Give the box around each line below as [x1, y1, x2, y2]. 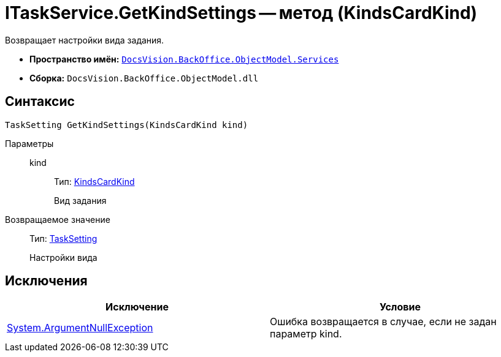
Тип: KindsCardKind [54, 176, 135, 187]
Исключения [5, 273, 88, 289]
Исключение [105, 301, 169, 314]
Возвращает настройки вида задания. [5, 34, 164, 45]
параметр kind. [270, 328, 342, 340]
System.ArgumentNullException [7, 321, 153, 334]
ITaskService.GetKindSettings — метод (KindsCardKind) [5, 2, 478, 23]
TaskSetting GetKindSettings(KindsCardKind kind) [5, 119, 248, 130]
